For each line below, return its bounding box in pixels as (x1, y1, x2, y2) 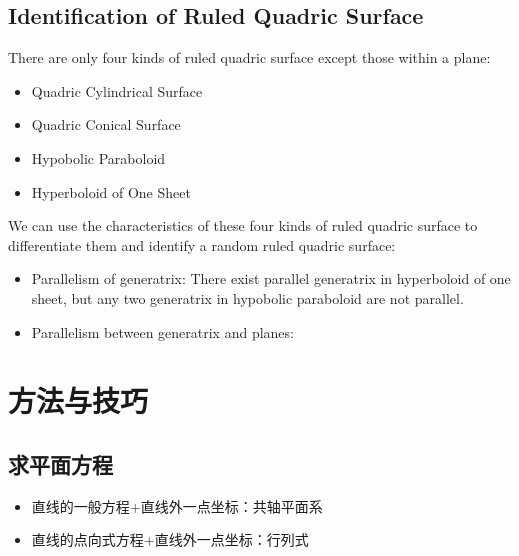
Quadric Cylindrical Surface (31, 80, 203, 101)
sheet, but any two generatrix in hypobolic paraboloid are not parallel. (31, 287, 464, 308)
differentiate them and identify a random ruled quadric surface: (8, 234, 396, 255)
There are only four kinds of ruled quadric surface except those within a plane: (8, 47, 491, 68)
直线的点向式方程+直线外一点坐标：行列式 (31, 529, 309, 550)
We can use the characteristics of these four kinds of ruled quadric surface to (8, 215, 478, 236)
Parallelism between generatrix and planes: (31, 321, 294, 342)
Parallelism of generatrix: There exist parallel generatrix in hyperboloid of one (31, 268, 511, 289)
